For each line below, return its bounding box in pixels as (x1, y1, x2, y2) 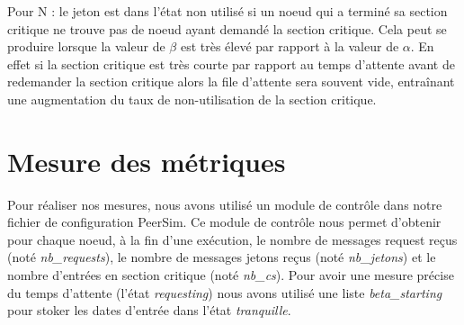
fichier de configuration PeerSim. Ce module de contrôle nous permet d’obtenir (7, 212, 442, 231)
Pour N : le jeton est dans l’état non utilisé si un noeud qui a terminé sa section (7, 2, 448, 20)
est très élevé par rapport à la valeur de (180, 37, 399, 56)
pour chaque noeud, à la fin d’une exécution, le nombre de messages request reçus (7, 230, 458, 248)
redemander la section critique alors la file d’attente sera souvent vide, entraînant (7, 72, 455, 91)
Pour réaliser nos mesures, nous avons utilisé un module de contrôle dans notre (7, 194, 442, 213)
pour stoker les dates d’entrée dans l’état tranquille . (7, 301, 291, 320)
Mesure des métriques (7, 142, 286, 179)
